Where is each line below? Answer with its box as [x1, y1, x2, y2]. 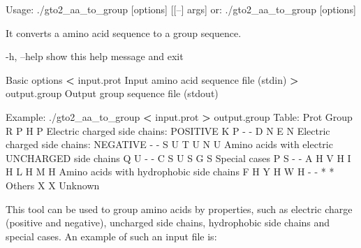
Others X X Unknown [6, 177, 100, 192]
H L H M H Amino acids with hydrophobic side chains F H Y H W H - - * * [6, 164, 334, 179]
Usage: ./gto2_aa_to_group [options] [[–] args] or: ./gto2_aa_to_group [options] [6, 2, 356, 16]
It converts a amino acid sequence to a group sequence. [6, 25, 242, 40]
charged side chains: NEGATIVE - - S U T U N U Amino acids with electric [6, 137, 333, 152]
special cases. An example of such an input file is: [6, 228, 217, 243]
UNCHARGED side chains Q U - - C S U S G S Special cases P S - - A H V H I [6, 150, 351, 165]
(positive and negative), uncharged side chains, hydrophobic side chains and [6, 215, 330, 230]
